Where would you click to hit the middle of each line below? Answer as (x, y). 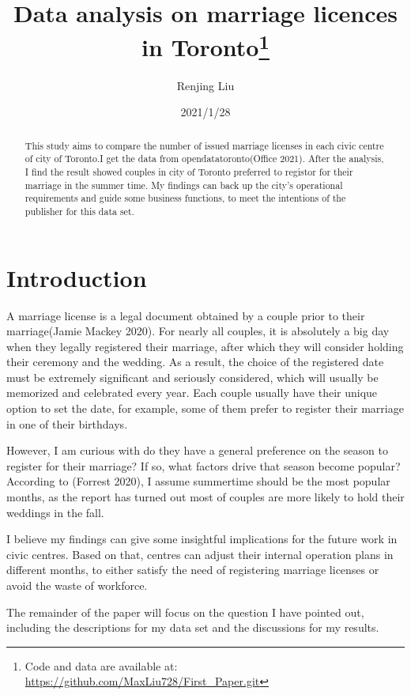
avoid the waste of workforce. (77, 585)
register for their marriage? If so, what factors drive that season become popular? (204, 465)
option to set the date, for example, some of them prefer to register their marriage (205, 408)
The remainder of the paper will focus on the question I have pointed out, (185, 612)
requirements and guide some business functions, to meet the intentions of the (185, 198)
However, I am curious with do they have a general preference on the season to (197, 450)
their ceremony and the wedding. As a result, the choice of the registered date (195, 362)
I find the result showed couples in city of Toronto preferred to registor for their (189, 171)
